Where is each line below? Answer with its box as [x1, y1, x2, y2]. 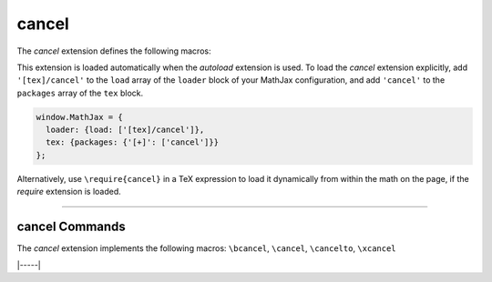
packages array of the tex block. [16, 87, 144, 98]
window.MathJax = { [36, 112, 123, 122]
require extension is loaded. [16, 186, 122, 197]
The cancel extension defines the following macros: [16, 45, 211, 56]
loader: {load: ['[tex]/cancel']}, [46, 125, 205, 136]
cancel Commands [16, 219, 127, 235]
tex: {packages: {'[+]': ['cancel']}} [46, 137, 219, 147]
